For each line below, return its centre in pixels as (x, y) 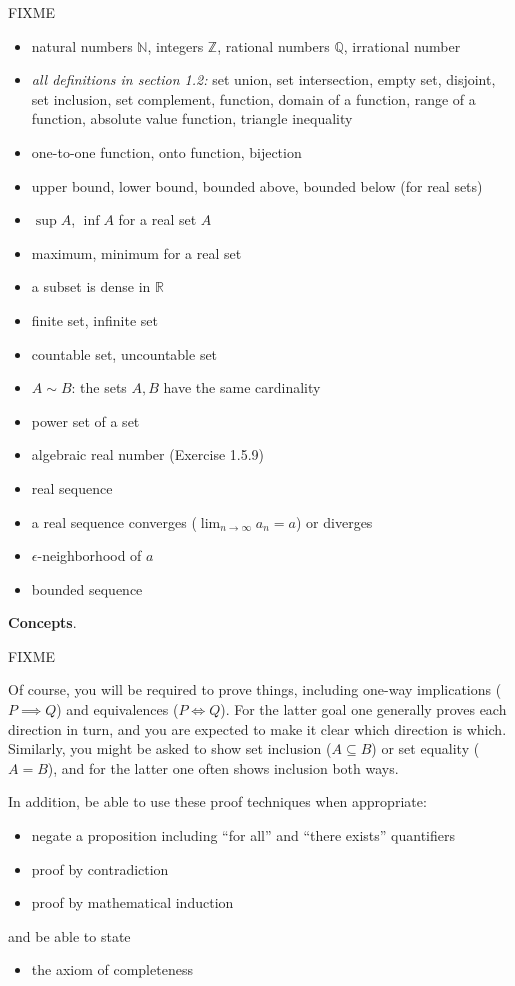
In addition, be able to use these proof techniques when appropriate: (217, 801)
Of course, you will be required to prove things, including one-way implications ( (255, 689)
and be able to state (69, 935)
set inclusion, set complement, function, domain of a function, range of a (253, 98)
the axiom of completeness (112, 969)
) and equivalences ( (117, 709)
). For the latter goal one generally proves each (363, 709)
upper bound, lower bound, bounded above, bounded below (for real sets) (257, 185)
